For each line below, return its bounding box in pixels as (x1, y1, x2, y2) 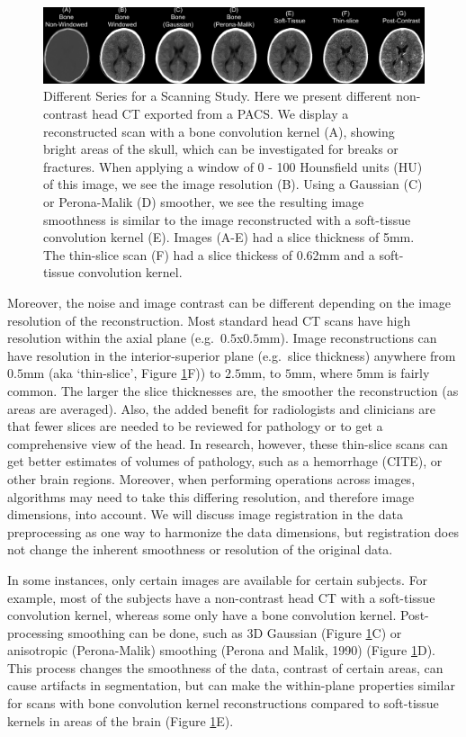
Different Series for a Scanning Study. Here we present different (43, 86, 392, 105)
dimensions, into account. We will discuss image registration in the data (7, 505, 403, 524)
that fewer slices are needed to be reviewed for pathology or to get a (7, 417, 383, 436)
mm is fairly (363, 364, 430, 382)
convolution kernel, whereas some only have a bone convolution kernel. (7, 606, 397, 625)
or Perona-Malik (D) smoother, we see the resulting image (43, 193, 364, 211)
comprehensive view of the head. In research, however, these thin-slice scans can (7, 434, 448, 453)
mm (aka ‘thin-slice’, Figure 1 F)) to (22, 364, 221, 382)
